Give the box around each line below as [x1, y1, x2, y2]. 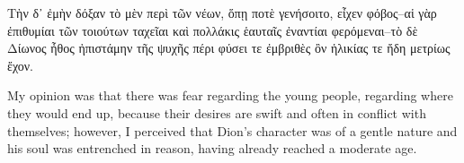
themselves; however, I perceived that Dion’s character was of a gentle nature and [7, 121, 458, 140]
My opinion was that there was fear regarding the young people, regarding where [7, 86, 453, 105]
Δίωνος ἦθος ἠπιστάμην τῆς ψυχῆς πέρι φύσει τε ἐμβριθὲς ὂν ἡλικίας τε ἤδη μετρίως [7, 39, 451, 57]
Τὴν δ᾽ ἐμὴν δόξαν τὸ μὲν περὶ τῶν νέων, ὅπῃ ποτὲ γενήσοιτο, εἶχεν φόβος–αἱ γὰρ [7, 4, 437, 21]
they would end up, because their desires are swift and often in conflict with [7, 103, 426, 122]
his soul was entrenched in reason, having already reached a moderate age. [7, 139, 417, 158]
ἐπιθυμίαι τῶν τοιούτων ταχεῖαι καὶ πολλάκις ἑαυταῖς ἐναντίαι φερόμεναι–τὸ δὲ [7, 21, 418, 39]
